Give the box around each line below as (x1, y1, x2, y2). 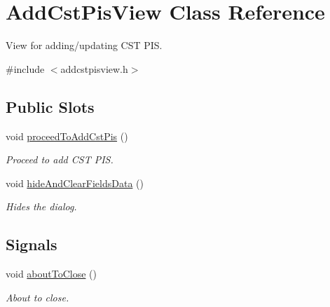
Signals (6, 233, 57, 255)
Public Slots (6, 95, 95, 117)
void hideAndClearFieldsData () (6, 175, 144, 190)
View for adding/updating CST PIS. (6, 38, 163, 53)
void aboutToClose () (6, 266, 97, 281)
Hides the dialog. (6, 199, 77, 214)
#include (6, 61, 45, 76)
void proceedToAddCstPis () (6, 128, 128, 143)
